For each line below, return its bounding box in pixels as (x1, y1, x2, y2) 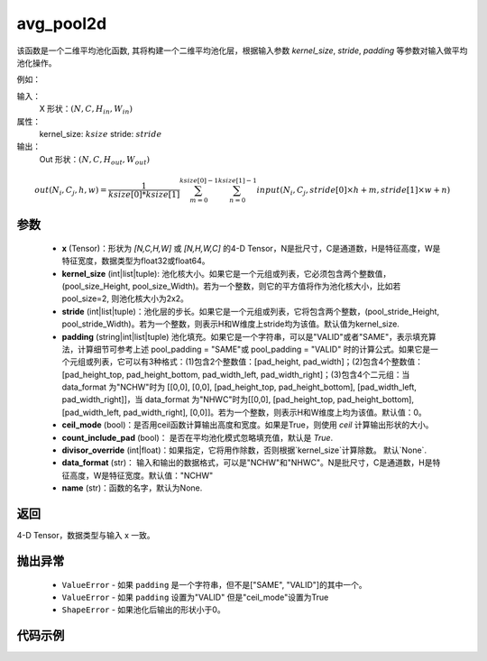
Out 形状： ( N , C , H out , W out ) (39, 153, 151, 167)
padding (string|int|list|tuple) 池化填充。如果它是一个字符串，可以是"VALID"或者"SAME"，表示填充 (61, 331, 428, 342)
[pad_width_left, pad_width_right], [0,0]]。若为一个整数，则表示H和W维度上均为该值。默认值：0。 (61, 407, 427, 418)
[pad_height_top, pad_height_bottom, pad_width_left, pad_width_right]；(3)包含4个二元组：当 (61, 369, 410, 380)
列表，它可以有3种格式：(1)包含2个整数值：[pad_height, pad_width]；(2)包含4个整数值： (93, 356, 424, 367)
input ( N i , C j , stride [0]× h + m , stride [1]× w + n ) (256, 185, 451, 197)
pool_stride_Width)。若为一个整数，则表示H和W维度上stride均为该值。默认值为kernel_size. (61, 318, 400, 329)
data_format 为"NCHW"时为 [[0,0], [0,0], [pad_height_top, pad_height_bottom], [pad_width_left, (61, 381, 417, 392)
